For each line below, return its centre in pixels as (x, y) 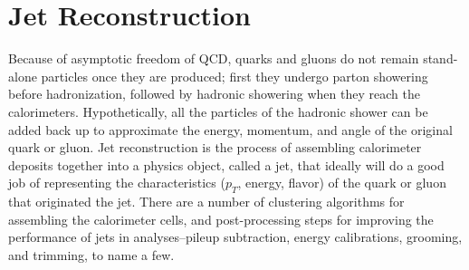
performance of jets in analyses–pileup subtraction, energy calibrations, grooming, (235, 237)
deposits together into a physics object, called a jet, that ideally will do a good (226, 164)
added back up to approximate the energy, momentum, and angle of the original (230, 129)
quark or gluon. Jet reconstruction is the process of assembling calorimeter (215, 147)
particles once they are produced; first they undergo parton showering (234, 76)
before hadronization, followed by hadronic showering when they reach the (214, 94)
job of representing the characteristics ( (117, 183)
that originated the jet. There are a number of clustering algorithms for (206, 202)
